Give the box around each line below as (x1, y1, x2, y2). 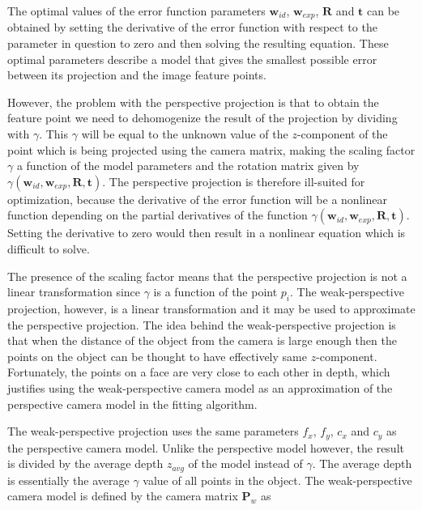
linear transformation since (7, 283, 141, 300)
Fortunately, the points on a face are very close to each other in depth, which (7, 363, 390, 380)
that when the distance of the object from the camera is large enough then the (7, 332, 397, 349)
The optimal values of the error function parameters (7, 2, 266, 19)
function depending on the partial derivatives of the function (7, 206, 308, 223)
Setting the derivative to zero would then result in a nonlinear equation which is (7, 224, 406, 241)
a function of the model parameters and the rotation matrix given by (16, 157, 360, 174)
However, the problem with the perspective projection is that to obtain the (7, 93, 379, 110)
